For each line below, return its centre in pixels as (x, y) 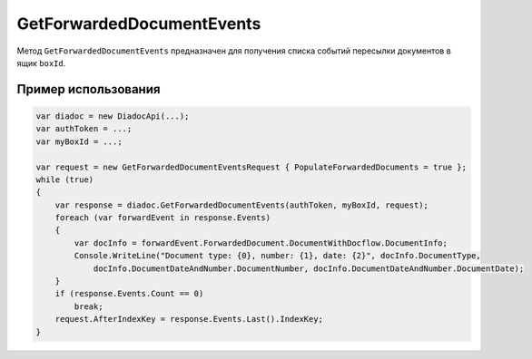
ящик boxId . (41, 63)
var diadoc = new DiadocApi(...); (113, 116)
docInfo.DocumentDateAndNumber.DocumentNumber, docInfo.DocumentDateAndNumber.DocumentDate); (309, 268)
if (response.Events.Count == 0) (129, 294)
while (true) (65, 179)
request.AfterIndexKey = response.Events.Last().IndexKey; (189, 319)
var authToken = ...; (84, 129)
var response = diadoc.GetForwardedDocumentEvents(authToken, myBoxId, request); (241, 205)
